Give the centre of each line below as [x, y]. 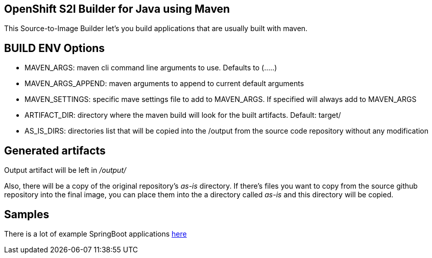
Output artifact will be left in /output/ [65, 170]
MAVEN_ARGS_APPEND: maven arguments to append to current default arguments [164, 84]
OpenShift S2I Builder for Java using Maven [117, 9]
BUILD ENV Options [55, 48]
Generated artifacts [55, 150]
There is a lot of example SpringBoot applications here [95, 234]
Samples [27, 214]
